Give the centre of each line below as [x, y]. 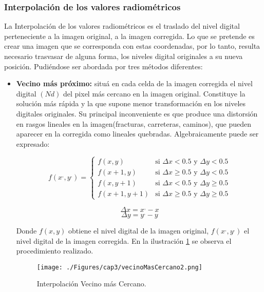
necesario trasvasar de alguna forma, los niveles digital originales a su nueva [124, 56]
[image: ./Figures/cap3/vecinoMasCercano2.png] [119, 267]
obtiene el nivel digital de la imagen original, [139, 230]
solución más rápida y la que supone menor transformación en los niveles [131, 103]
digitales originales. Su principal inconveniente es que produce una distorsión [137, 113]
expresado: [33, 143]
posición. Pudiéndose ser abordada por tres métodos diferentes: [103, 66]
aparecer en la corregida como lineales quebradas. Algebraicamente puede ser [137, 134]
